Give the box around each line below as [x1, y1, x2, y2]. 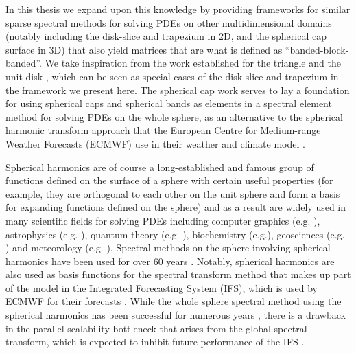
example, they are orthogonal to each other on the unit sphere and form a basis [5, 186, 340, 201]
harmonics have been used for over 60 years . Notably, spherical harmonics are [5, 253, 335, 268]
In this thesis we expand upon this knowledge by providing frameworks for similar [5, 2, 351, 16]
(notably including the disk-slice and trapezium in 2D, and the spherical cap [5, 29, 327, 43]
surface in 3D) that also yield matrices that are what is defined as [5, 42, 283, 56]
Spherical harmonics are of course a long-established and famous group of [5, 159, 314, 174]
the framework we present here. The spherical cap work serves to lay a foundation [5, 82, 350, 97]
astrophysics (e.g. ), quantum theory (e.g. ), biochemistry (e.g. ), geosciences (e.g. [5, 227, 345, 241]
